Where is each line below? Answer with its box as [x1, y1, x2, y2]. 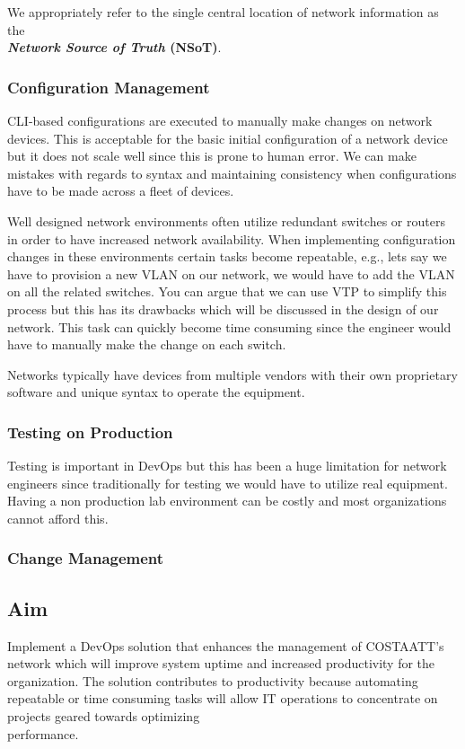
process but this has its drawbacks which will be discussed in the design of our [7, 299, 439, 318]
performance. [7, 724, 79, 743]
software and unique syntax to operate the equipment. [7, 383, 305, 401]
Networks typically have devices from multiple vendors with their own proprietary [7, 365, 458, 383]
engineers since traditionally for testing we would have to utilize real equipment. [7, 473, 448, 492]
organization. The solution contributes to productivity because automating [7, 671, 418, 690]
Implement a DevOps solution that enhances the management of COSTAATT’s [7, 636, 444, 655]
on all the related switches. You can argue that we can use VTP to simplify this [7, 282, 447, 301]
